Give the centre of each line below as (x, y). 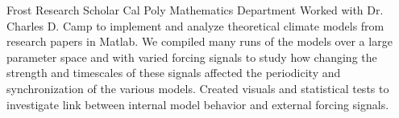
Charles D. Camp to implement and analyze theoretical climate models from (195, 25)
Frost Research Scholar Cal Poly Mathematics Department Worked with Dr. (195, 10)
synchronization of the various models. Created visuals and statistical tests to (198, 88)
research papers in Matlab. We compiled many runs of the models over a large (199, 41)
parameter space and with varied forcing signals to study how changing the (192, 57)
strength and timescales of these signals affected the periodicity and (174, 73)
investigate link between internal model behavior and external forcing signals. (198, 104)
